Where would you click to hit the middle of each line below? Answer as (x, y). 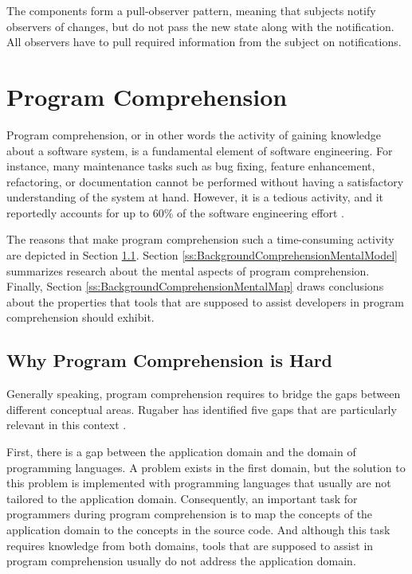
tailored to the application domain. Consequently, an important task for (182, 498)
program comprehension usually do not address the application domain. (181, 561)
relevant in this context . (67, 425)
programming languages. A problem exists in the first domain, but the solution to (206, 467)
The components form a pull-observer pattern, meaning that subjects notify (191, 10)
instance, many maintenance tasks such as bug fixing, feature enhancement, (191, 166)
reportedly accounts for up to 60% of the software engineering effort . (175, 212)
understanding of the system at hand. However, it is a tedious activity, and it (195, 197)
